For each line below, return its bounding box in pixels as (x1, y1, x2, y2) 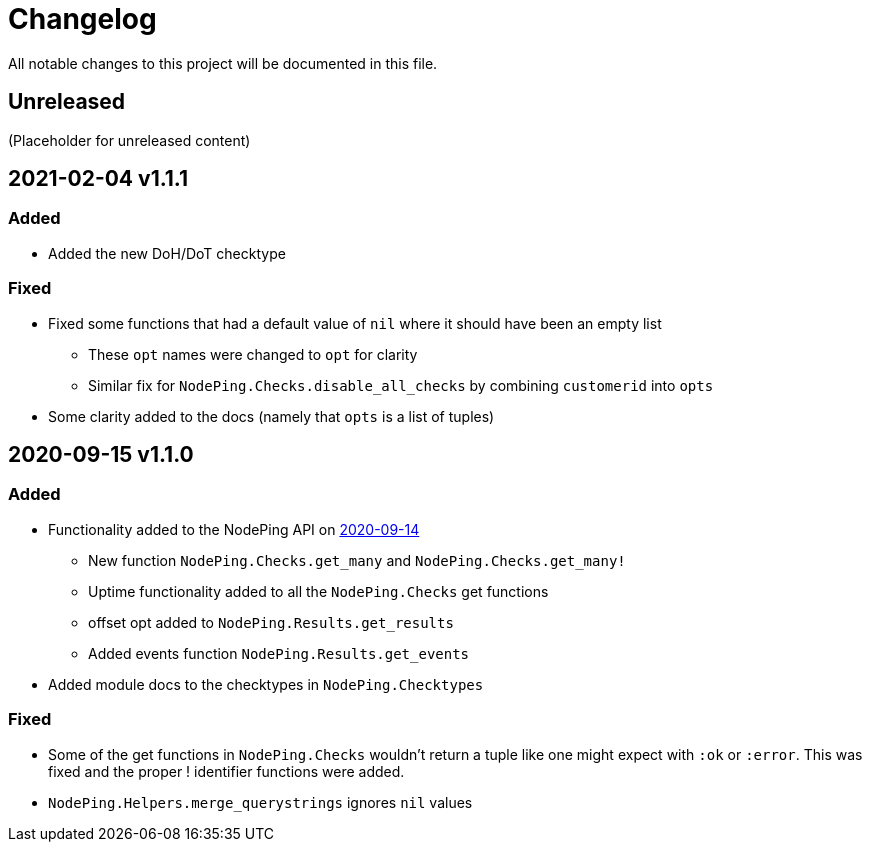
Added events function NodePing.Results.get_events (88, 644, 470, 662)
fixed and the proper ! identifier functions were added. (48, 762, 405, 780)
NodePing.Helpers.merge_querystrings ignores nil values (48, 793, 473, 811)
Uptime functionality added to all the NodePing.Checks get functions (88, 582, 549, 600)
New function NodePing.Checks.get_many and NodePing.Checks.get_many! (88, 551, 626, 569)
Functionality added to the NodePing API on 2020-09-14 (48, 520, 420, 538)
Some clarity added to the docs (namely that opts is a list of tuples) (48, 407, 495, 425)
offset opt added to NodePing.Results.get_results (88, 613, 454, 631)
